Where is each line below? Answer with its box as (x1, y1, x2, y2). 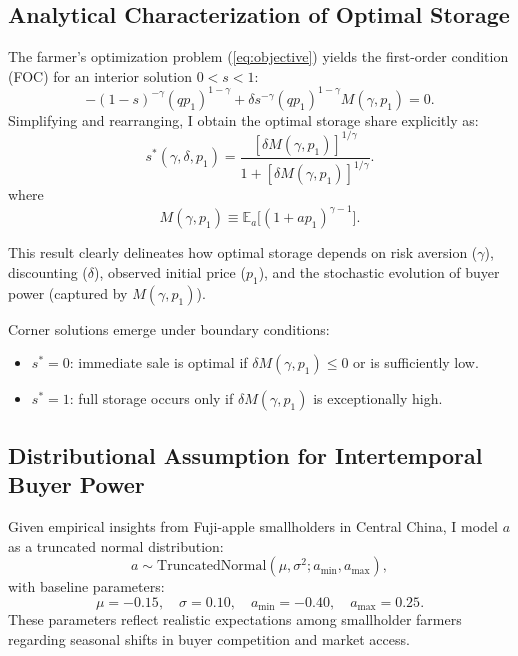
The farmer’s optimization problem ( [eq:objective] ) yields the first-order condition (8, 46, 509, 67)
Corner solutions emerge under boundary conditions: (8, 318, 330, 339)
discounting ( (8, 262, 88, 283)
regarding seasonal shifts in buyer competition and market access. (8, 628, 410, 649)
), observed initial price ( (94, 262, 246, 283)
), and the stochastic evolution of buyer (258, 262, 500, 283)
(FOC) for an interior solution (8, 65, 192, 86)
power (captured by (8, 282, 128, 303)
